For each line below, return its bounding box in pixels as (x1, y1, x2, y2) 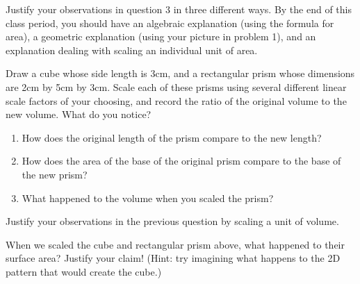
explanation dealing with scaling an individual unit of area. (6, 42, 258, 57)
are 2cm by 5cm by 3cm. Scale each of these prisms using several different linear (6, 79, 347, 94)
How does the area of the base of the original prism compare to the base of (22, 153, 341, 168)
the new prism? (22, 167, 88, 181)
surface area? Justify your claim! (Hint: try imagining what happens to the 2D (6, 251, 341, 265)
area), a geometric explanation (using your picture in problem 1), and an (6, 29, 316, 44)
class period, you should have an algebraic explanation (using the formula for (6, 15, 334, 30)
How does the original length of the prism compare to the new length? (22, 130, 322, 144)
